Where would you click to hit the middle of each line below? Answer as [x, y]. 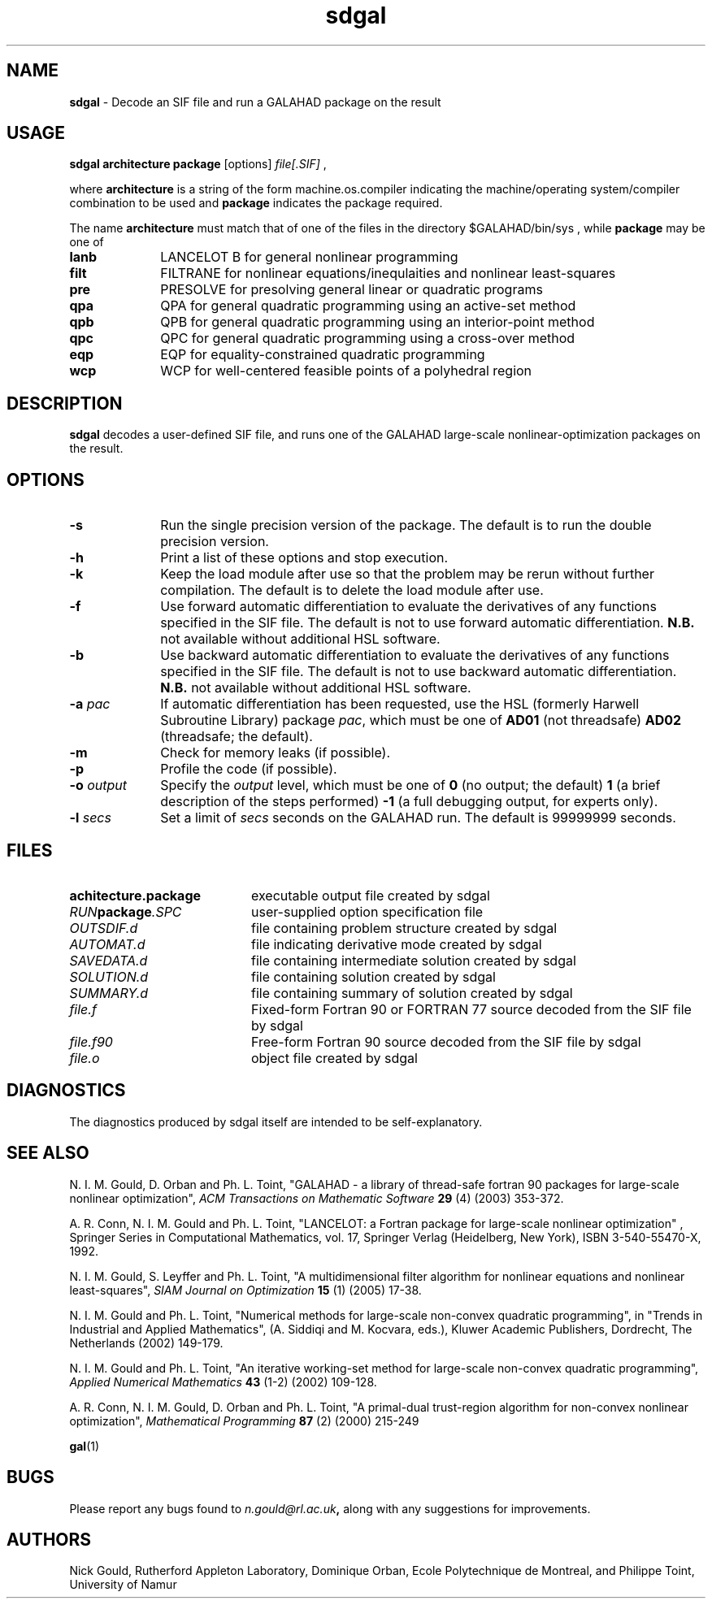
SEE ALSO [48, 1153]
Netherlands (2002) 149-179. [146, 1343]
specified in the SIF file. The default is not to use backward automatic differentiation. [419, 672]
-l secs [90, 818]
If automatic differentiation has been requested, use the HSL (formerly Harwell [400, 704]
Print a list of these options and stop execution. [304, 558]
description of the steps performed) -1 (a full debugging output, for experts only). [409, 802]
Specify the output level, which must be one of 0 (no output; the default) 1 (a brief [410, 785]
